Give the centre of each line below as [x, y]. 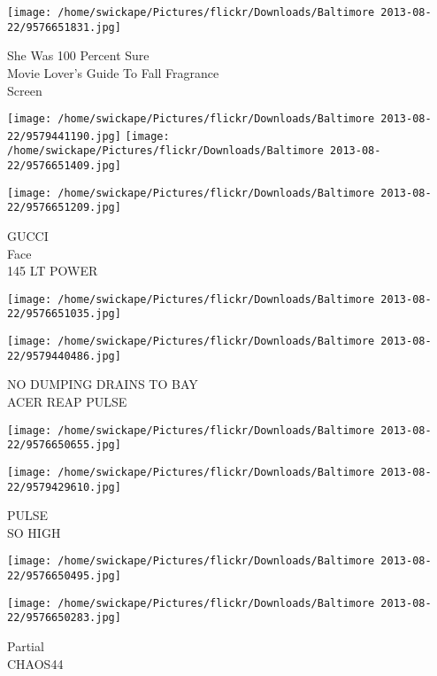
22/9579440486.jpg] [64, 356]
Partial [26, 646]
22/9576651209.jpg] [64, 208]
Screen [25, 90]
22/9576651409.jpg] [64, 166]
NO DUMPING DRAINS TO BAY [103, 384]
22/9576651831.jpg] [64, 27]
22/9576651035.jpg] [64, 314]
